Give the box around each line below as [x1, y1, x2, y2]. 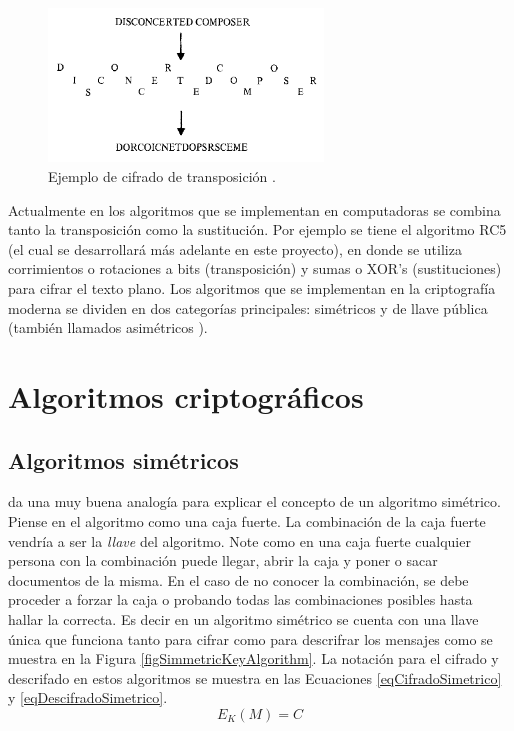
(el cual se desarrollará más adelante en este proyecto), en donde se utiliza [8, 238, 462, 259]
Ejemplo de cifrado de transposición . [48, 166, 276, 187]
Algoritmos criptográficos [8, 375, 364, 416]
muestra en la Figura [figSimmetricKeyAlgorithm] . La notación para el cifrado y [8, 648, 499, 669]
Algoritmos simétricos [8, 444, 239, 475]
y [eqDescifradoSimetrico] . [8, 687, 168, 708]
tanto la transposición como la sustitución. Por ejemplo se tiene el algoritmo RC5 [8, 219, 507, 240]
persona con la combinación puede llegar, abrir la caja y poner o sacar [8, 550, 438, 571]
